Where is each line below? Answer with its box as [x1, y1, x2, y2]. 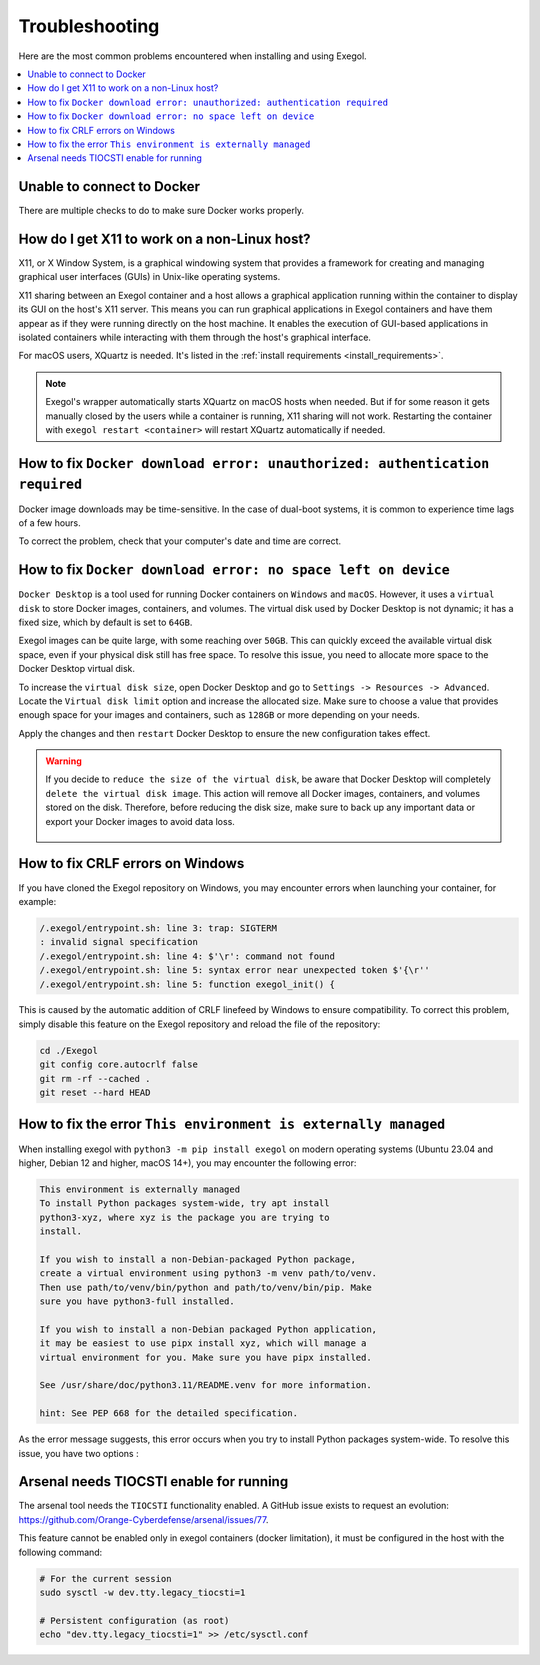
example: [18, 895, 57, 907]
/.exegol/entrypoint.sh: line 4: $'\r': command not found [39, 950, 335, 962]
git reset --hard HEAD [39, 1087, 151, 1099]
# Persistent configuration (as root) [39, 1615, 230, 1626]
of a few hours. [18, 516, 82, 529]
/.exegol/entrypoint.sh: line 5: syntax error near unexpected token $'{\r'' [39, 965, 430, 976]
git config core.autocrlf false [39, 1059, 199, 1070]
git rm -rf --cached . [39, 1073, 151, 1084]
